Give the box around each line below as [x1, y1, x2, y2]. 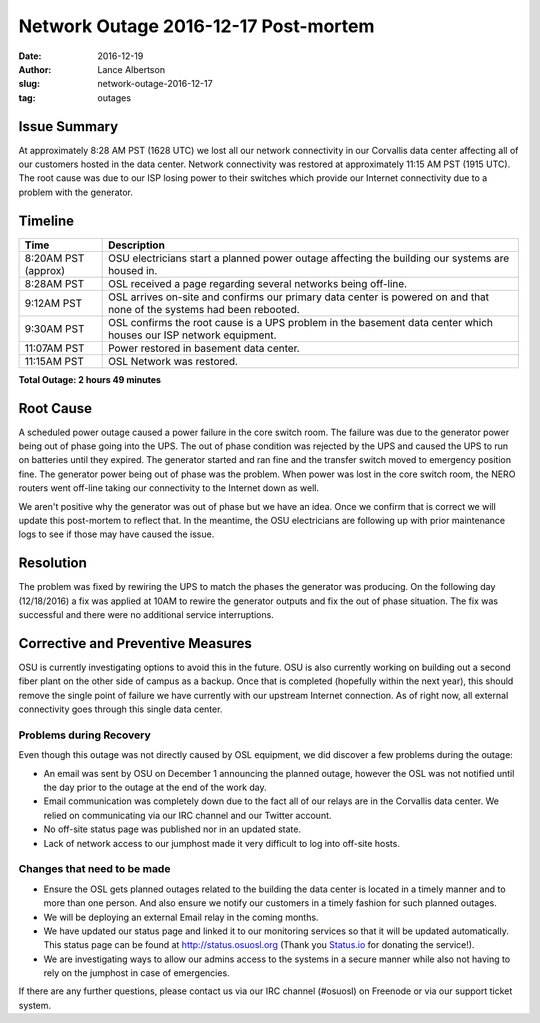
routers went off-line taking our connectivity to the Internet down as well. [18, 482, 320, 494]
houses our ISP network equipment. [108, 328, 277, 342]
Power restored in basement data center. [108, 341, 300, 355]
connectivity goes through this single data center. [18, 703, 223, 715]
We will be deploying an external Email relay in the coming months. [43, 911, 319, 923]
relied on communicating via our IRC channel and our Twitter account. [43, 809, 332, 821]
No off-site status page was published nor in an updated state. [43, 823, 302, 835]
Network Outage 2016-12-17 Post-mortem [18, 15, 375, 37]
